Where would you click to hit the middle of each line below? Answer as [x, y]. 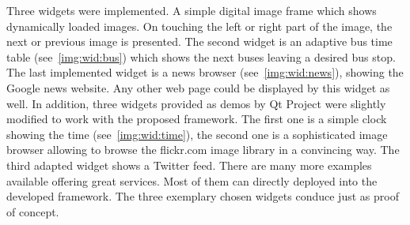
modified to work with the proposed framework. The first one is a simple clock [197, 119]
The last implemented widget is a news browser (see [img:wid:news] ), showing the [205, 72]
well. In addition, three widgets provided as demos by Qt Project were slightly [196, 103]
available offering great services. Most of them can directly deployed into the [192, 180]
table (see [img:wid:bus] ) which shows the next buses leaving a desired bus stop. [201, 56]
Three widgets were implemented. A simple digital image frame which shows [192, 10]
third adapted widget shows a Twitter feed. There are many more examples [189, 165]
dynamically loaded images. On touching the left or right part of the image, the [199, 26]
